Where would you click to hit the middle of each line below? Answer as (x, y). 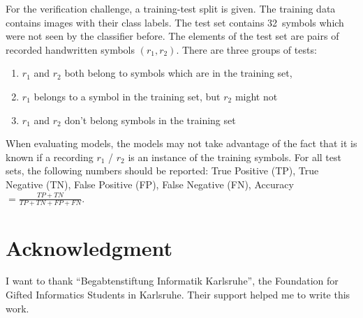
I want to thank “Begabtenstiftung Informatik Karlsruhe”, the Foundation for (172, 281)
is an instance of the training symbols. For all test (235, 157)
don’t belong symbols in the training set (150, 120)
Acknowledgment (89, 247)
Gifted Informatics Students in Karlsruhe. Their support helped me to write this (178, 295)
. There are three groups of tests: (246, 49)
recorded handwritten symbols (71, 49)
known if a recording (50, 157)
